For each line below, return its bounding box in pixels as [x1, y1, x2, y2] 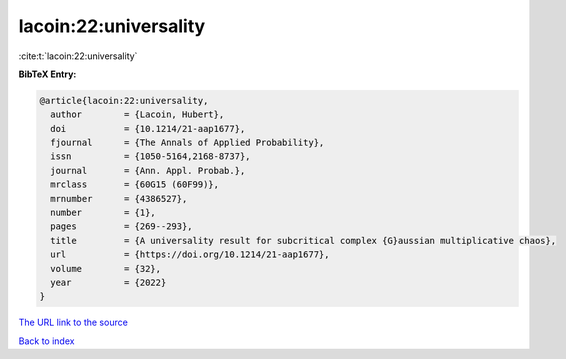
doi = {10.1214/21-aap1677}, [50, 123, 246, 134]
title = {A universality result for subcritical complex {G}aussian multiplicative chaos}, [50, 235, 557, 246]
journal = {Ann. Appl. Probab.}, [50, 165, 246, 176]
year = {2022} [50, 277, 167, 288]
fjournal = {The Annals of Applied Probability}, [50, 137, 325, 149]
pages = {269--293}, [50, 221, 194, 232]
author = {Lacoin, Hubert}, [50, 109, 225, 120]
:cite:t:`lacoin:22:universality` [18, 50, 138, 62]
